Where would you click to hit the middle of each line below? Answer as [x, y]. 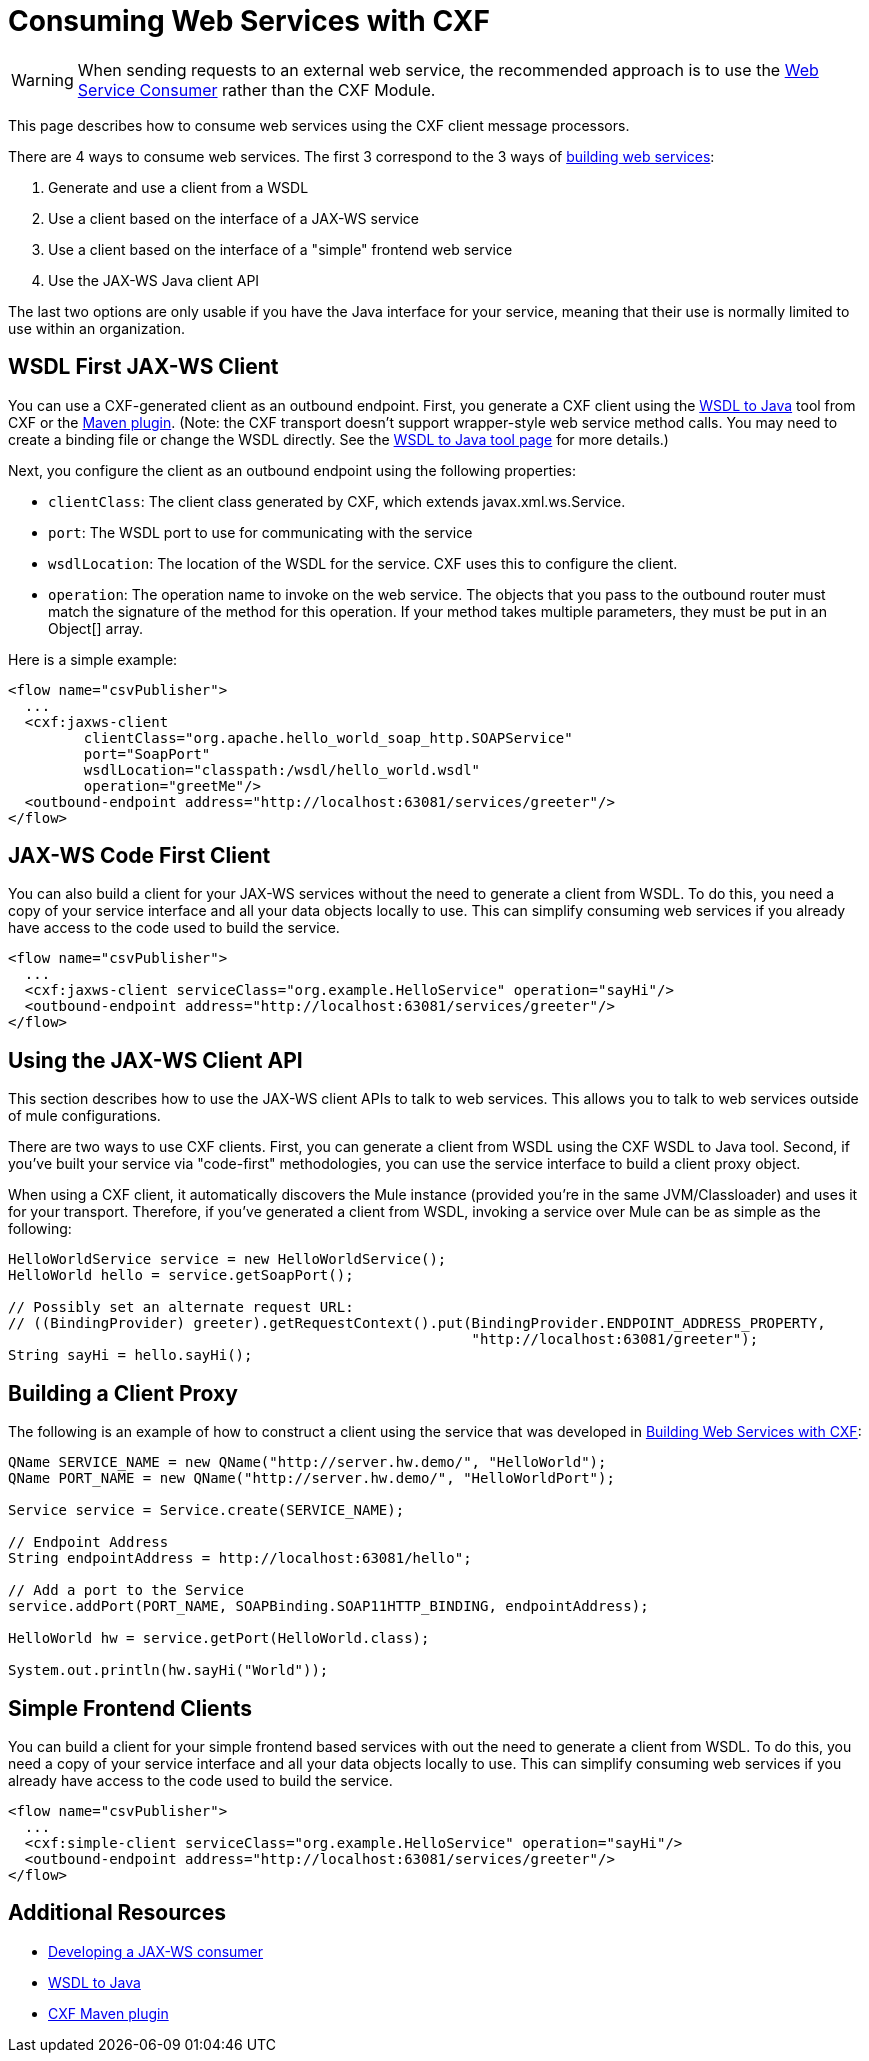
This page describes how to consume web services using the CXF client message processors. [319, 125]
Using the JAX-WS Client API [155, 1060]
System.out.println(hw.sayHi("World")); [168, 1670]
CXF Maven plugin [108, 2013]
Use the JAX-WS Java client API [154, 280]
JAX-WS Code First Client [139, 856]
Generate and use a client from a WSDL [178, 187]
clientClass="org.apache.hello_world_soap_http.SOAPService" [328, 737]
